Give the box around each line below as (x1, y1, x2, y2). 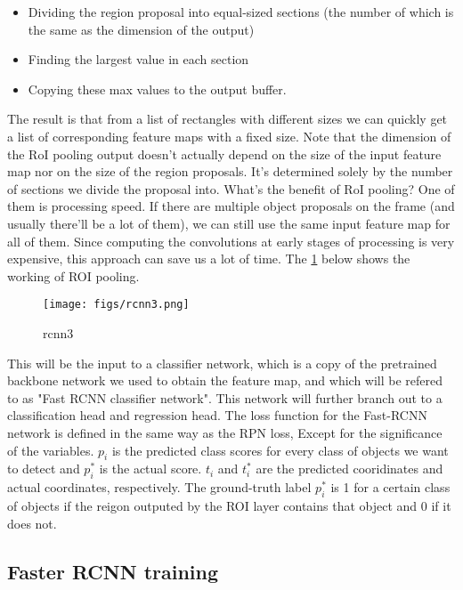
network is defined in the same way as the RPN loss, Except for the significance (7, 423, 443, 441)
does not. (7, 513, 57, 532)
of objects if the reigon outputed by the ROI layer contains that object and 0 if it (7, 496, 451, 514)
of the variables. (7, 440, 94, 459)
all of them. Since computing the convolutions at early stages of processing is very (7, 231, 455, 250)
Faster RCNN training (7, 557, 219, 585)
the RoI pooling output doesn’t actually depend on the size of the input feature (7, 144, 442, 163)
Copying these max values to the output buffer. (28, 79, 287, 98)
